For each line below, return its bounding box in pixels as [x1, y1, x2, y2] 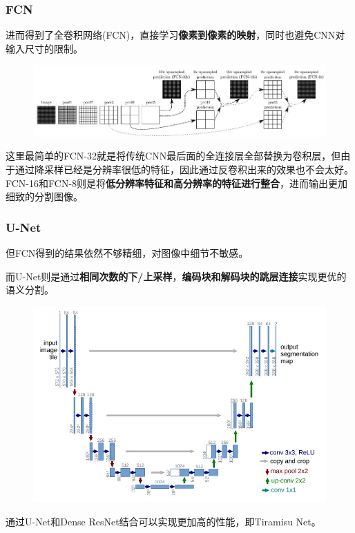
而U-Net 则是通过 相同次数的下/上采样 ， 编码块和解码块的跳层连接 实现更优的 [6, 269, 347, 283]
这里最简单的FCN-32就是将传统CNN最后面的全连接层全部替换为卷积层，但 [6, 148, 341, 163]
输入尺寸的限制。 [6, 41, 83, 55]
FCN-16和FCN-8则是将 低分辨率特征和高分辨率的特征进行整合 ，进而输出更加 [6, 175, 348, 190]
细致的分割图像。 [6, 189, 83, 204]
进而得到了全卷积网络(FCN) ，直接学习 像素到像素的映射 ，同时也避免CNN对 [6, 28, 345, 42]
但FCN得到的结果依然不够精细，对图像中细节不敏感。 [6, 245, 249, 260]
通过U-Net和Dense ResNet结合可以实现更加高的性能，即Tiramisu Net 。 [6, 514, 321, 528]
